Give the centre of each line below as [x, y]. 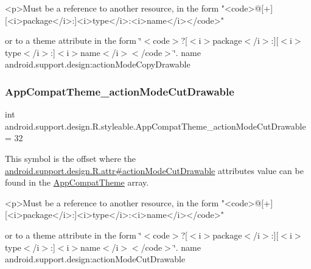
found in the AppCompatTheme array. [77, 182]
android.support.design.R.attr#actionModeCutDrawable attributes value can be [154, 170]
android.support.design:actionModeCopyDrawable [98, 64]
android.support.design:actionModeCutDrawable [95, 259]
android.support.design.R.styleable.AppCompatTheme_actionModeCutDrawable [155, 126]
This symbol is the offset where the [70, 158]
